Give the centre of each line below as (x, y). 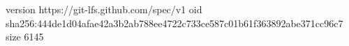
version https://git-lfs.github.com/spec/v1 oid (104, 9)
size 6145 (25, 37)
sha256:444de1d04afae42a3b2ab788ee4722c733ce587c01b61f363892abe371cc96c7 (174, 23)
